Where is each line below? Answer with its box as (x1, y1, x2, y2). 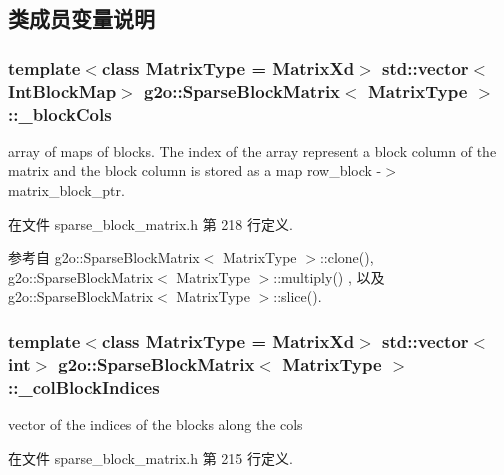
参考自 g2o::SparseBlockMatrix (8, 247, 200, 268)
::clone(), (319, 247, 374, 268)
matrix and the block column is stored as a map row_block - (8, 160, 382, 181)
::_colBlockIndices (8, 374, 160, 399)
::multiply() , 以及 (273, 266, 385, 287)
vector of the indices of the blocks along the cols (8, 414, 303, 435)
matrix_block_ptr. (8, 180, 125, 201)
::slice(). (273, 286, 322, 307)
